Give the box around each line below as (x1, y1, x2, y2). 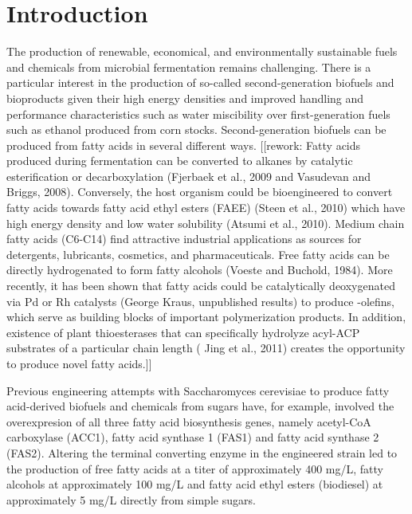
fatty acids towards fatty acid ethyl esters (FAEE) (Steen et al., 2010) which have (6, 199, 406, 216)
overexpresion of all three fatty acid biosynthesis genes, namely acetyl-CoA (6, 413, 371, 430)
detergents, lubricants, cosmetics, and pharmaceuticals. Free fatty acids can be (6, 245, 390, 262)
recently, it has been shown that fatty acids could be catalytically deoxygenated (6, 277, 395, 294)
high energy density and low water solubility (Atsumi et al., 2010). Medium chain (6, 214, 405, 231)
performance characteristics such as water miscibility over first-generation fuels (6, 105, 390, 122)
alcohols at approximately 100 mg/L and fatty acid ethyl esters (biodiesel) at (6, 476, 383, 492)
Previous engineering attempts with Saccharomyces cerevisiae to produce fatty (6, 382, 390, 398)
